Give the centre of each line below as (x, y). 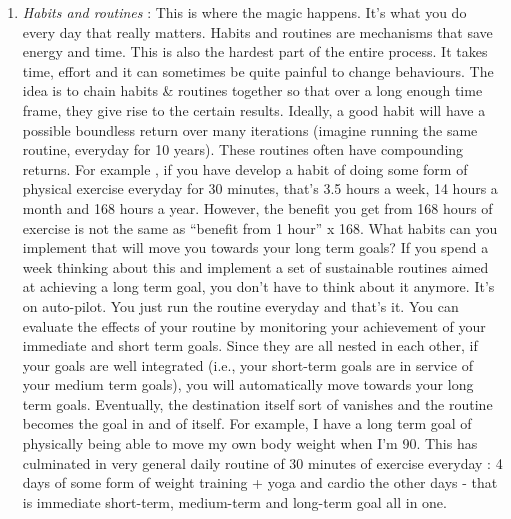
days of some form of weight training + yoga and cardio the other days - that (260, 482)
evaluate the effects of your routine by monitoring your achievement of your (254, 325)
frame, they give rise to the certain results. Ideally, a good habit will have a (254, 109)
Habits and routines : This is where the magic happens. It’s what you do (244, 12)
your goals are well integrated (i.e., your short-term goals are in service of (247, 364)
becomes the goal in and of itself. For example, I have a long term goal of (247, 423)
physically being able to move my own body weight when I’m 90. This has (250, 443)
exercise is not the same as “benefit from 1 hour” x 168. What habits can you (260, 227)
